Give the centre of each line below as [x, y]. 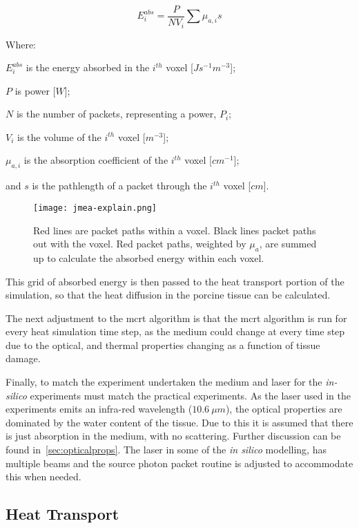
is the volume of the [59, 136]
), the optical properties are [284, 409]
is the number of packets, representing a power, [116, 114]
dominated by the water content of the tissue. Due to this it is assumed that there [179, 422]
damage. [23, 358]
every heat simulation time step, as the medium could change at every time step [175, 331]
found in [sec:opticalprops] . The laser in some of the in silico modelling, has [166, 450]
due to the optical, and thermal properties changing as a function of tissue [163, 345]
